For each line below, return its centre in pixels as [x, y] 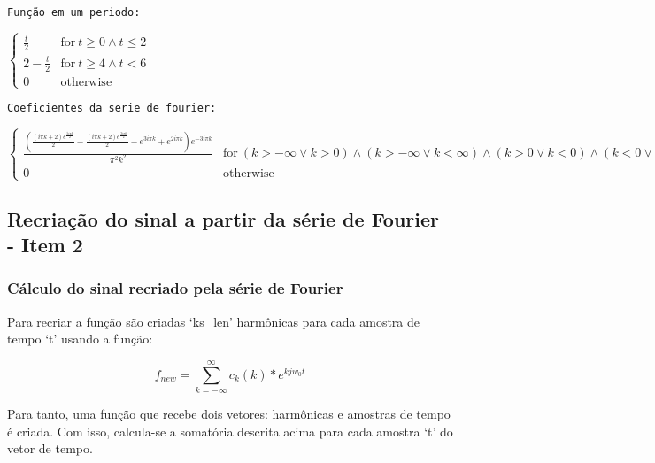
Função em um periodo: [74, 12]
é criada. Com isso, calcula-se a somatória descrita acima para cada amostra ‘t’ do [230, 431]
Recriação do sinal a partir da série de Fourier [223, 218]
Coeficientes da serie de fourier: [112, 108]
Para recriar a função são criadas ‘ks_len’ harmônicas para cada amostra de [213, 321]
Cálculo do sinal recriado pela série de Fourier [175, 288]
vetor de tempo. [50, 448]
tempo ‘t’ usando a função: [80, 339]
